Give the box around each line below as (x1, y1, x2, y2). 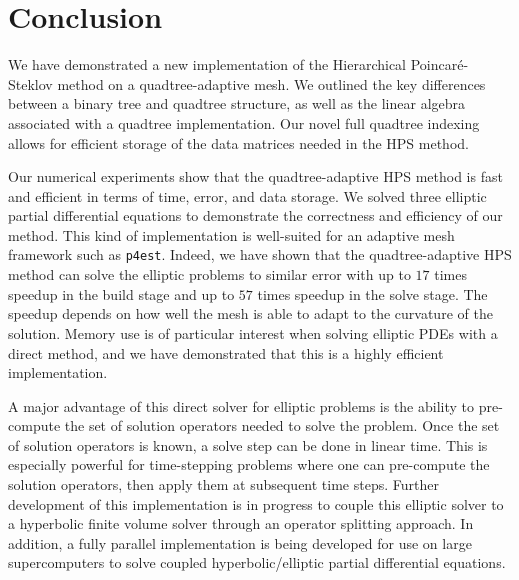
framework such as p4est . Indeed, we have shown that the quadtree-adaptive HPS (8, 244, 512, 265)
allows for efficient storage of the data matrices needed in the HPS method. (8, 132, 469, 153)
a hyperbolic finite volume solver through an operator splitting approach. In (8, 513, 474, 534)
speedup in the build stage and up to (8, 283, 235, 304)
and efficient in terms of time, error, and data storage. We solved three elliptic (8, 185, 487, 206)
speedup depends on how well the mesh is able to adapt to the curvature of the (8, 303, 493, 324)
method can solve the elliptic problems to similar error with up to (8, 264, 411, 285)
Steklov (8, 73, 53, 94)
